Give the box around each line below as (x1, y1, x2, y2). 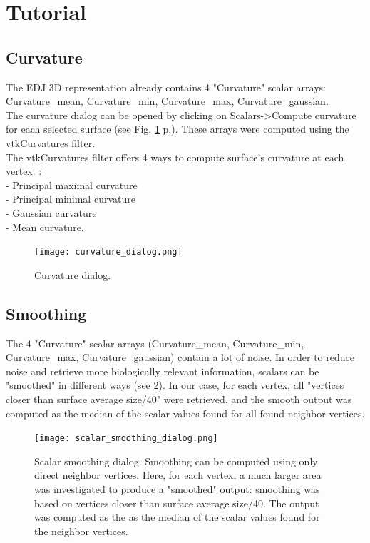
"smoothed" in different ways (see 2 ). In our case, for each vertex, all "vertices (6, 377, 344, 392)
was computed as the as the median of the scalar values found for (34, 509, 320, 524)
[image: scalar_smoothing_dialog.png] (34, 433, 218, 444)
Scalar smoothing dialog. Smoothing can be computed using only (34, 453, 318, 468)
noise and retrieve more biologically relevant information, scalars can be (6, 363, 319, 378)
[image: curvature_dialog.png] (34, 247, 183, 258)
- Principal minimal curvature (6, 191, 135, 206)
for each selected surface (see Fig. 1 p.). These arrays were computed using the (6, 121, 349, 136)
